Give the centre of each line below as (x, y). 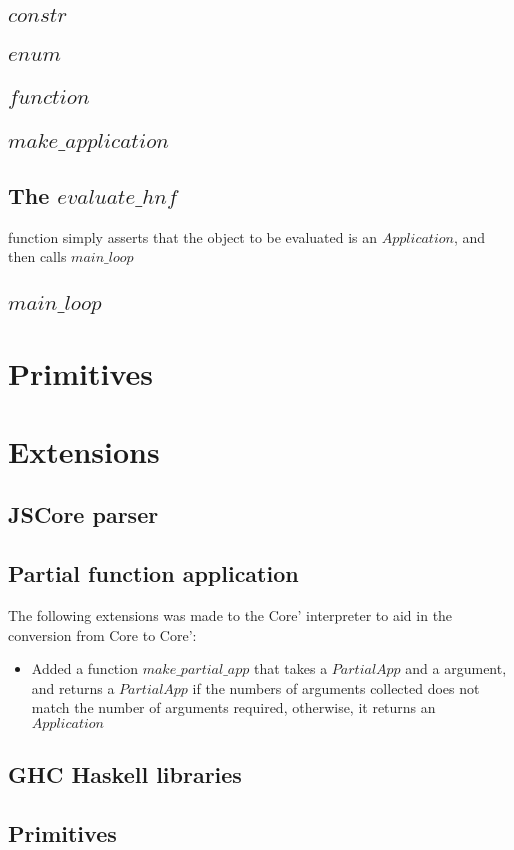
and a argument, (456, 668)
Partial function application (153, 573)
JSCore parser (83, 514)
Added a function (84, 668)
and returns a (73, 687)
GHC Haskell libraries (125, 774)
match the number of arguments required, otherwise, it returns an (233, 707)
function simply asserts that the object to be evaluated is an (193, 236)
